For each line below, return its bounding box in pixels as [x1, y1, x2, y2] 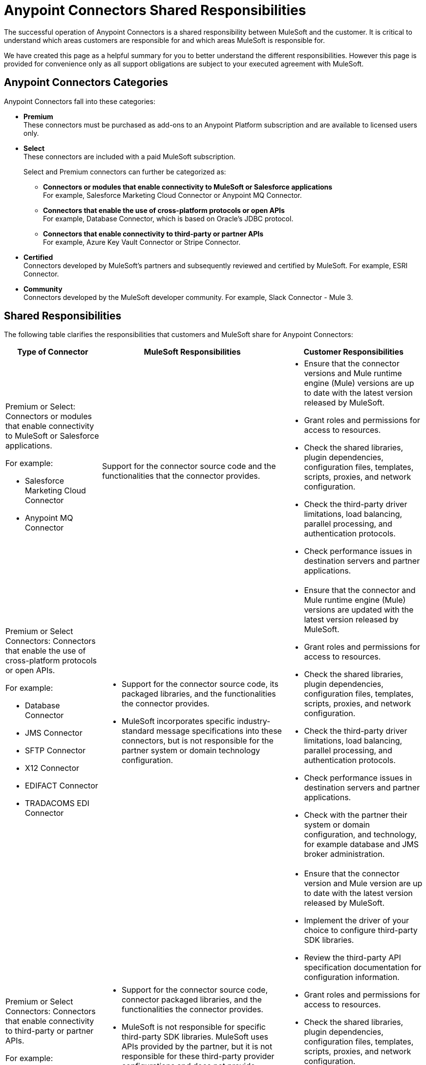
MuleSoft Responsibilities [144, 347, 241, 357]
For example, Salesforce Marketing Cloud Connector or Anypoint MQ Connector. [43, 191, 302, 199]
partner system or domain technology [121, 745, 260, 756]
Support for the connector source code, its [121, 679, 278, 689]
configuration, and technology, [304, 830, 417, 840]
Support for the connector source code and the [102, 461, 276, 471]
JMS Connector [25, 728, 83, 738]
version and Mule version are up [304, 878, 423, 889]
